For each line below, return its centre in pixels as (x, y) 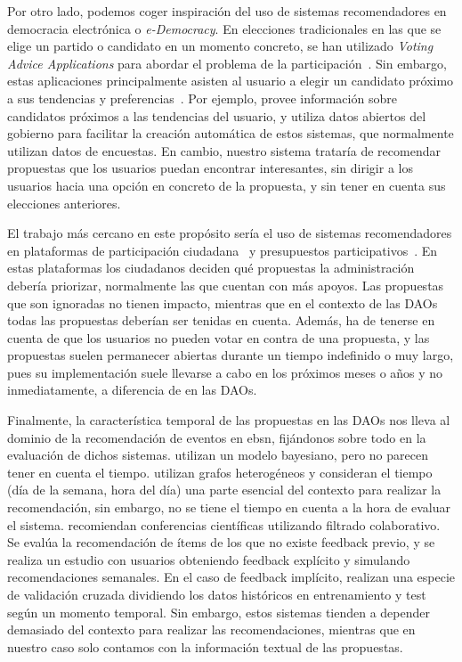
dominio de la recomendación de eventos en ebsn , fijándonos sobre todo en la (217, 437)
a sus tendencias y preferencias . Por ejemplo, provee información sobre (202, 98)
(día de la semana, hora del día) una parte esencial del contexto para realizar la (224, 490)
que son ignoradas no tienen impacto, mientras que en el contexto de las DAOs (223, 302)
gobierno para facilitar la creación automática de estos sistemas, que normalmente (231, 133)
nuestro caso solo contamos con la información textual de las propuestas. (205, 646)
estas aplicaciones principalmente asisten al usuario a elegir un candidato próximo (231, 81)
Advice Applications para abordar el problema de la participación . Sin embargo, (227, 63)
